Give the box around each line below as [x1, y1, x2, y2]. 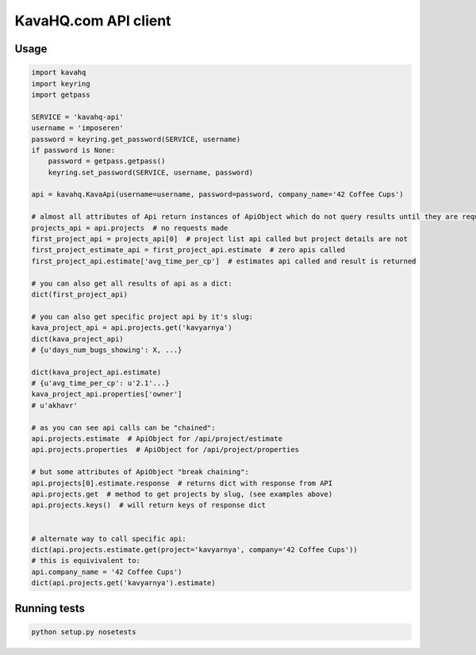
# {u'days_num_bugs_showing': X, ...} [31, 345, 182, 354]
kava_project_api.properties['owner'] [31, 389, 182, 399]
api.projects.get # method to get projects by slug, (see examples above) [31, 490, 333, 499]
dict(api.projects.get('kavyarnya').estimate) [31, 579, 216, 588]
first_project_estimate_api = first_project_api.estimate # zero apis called [31, 246, 345, 255]
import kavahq [31, 68, 86, 77]
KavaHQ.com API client [14, 12, 171, 29]
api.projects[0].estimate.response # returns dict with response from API [31, 478, 333, 488]
